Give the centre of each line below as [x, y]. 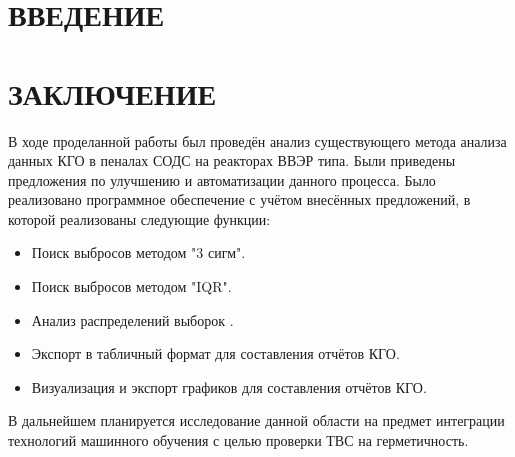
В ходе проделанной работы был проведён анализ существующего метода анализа [257, 140]
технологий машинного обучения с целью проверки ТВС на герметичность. [238, 440]
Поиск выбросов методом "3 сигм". [138, 252]
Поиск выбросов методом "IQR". [131, 286]
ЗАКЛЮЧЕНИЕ [112, 92]
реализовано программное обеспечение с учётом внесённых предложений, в [239, 199]
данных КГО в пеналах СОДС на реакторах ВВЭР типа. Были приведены [232, 160]
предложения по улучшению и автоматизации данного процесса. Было [222, 179]
